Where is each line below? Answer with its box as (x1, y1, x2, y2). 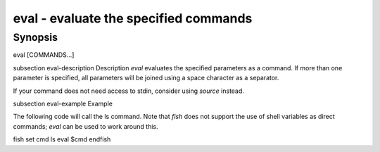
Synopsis (13, 31, 58, 44)
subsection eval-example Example (13, 99, 113, 108)
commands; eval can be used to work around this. (13, 122, 158, 130)
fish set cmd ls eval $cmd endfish (13, 135, 111, 144)
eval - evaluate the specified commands (13, 11, 253, 26)
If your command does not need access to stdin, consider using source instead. (13, 87, 244, 95)
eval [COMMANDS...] (13, 51, 75, 59)
